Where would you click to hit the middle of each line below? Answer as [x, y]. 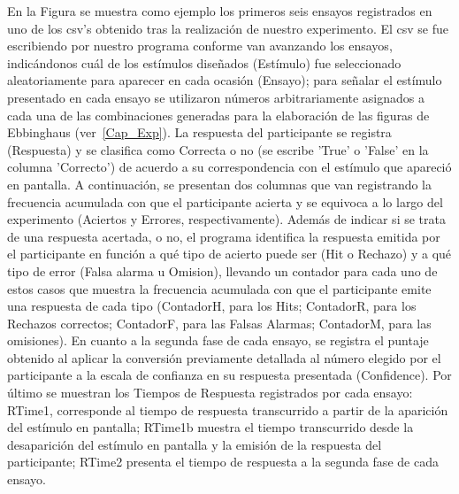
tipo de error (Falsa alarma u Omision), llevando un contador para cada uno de [222, 270]
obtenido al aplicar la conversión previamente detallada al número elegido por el [224, 357]
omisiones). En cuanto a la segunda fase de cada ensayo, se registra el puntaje [218, 340]
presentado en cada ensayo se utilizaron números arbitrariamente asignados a [216, 97]
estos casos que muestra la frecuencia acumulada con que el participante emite [219, 288]
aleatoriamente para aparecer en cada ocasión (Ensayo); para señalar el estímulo [225, 80]
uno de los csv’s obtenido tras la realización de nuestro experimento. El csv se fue [228, 28]
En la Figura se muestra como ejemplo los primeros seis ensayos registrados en [220, 11]
